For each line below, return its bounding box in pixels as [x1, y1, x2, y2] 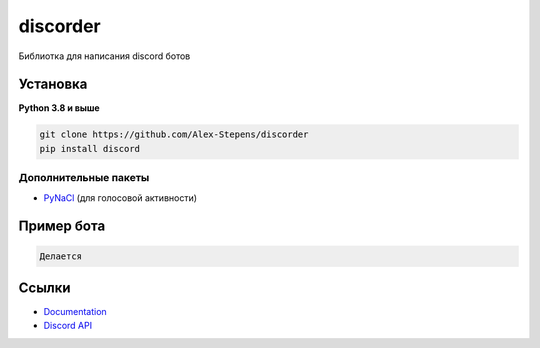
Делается [39, 250, 83, 262]
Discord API [43, 320, 93, 332]
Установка [18, 76, 88, 93]
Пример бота [18, 218, 106, 235]
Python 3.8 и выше [18, 102, 100, 114]
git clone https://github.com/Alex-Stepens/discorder [39, 129, 309, 140]
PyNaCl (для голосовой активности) [43, 191, 198, 204]
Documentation [43, 306, 107, 318]
